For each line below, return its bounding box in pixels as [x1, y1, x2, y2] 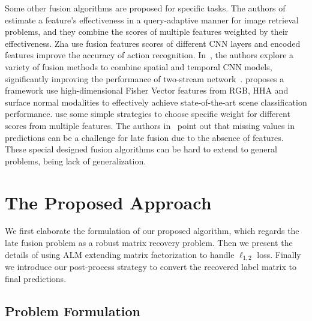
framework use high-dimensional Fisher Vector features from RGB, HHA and [5, 84, 289, 97]
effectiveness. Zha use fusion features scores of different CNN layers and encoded [5, 37, 301, 49]
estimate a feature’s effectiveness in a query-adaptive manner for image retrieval [5, 13, 299, 26]
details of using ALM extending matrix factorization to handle [5, 248, 235, 260]
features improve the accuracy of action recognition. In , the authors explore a [5, 49, 294, 61]
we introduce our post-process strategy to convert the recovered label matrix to [5, 260, 296, 273]
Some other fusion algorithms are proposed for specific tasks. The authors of [5, 2, 286, 14]
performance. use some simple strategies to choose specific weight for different [5, 107, 290, 120]
